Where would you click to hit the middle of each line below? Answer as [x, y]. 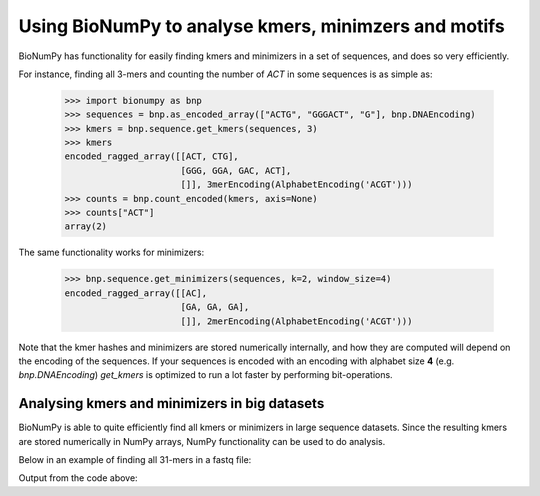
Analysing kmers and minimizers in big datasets [171, 403]
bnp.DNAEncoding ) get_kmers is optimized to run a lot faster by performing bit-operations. [206, 375]
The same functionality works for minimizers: [111, 252]
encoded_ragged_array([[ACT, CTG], [151, 156]
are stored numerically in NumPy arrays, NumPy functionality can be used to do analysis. [202, 441]
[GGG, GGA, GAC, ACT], [236, 170]
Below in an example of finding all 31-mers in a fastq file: [135, 460]
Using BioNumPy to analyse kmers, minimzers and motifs [261, 26]
